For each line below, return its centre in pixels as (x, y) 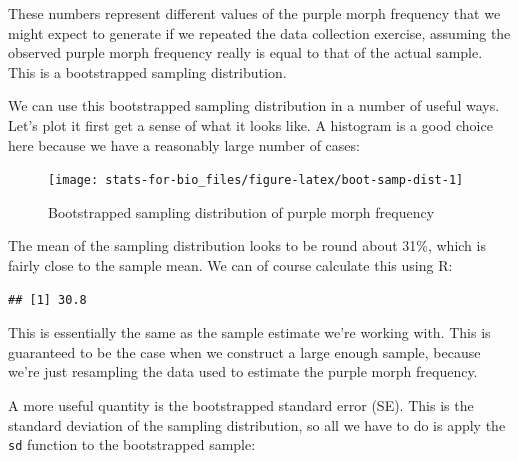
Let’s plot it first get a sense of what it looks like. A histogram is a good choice (250, 124)
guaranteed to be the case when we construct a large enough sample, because (244, 351)
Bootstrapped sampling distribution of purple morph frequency (241, 211)
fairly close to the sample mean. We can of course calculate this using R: (230, 265)
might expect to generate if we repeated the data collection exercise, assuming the (259, 32)
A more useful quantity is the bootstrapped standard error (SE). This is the (241, 404)
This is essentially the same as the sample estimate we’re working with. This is (249, 332)
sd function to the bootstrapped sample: (132, 444)
